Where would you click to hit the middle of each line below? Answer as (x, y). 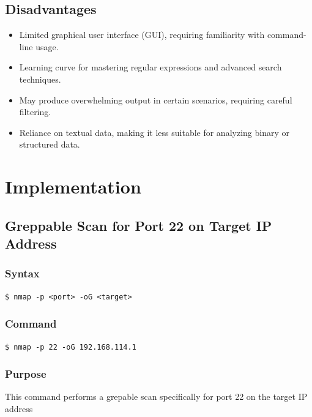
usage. (47, 46)
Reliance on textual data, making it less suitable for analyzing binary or (154, 132)
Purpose (26, 374)
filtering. (35, 112)
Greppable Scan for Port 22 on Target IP (139, 225)
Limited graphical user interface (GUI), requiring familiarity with (142, 35)
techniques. (40, 79)
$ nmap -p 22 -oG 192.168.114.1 (71, 347)
